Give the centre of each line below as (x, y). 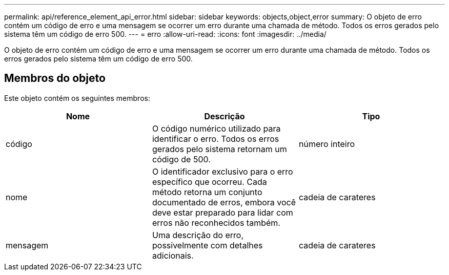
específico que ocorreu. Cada (209, 182)
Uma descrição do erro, (198, 235)
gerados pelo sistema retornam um (219, 149)
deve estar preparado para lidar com (222, 212)
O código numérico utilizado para (216, 128)
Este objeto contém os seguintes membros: (77, 98)
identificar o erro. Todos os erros (216, 139)
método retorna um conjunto (207, 192)
